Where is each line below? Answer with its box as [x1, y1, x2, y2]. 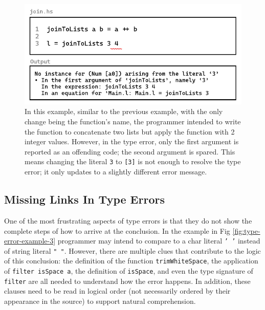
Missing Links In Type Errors [4, 191, 165, 207]
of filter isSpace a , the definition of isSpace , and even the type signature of [4, 265, 253, 276]
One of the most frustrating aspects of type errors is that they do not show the [4, 215, 252, 226]
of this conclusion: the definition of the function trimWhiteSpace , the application [4, 255, 258, 266]
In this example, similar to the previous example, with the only [25, 106, 223, 117]
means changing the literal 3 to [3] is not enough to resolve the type [25, 156, 241, 167]
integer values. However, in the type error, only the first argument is [25, 136, 239, 147]
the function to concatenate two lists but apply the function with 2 [25, 126, 235, 137]
